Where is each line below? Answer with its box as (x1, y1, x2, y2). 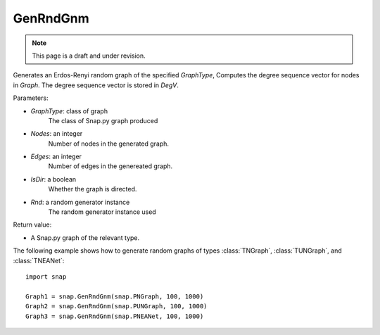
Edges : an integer (30, 152, 82, 161)
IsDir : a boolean (30, 175, 77, 183)
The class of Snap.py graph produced (48, 116, 158, 125)
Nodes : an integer (30, 129, 83, 138)
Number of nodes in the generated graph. (48, 139, 169, 148)
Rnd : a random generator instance (30, 198, 130, 206)
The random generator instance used (48, 208, 156, 216)
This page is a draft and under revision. (32, 51, 146, 60)
